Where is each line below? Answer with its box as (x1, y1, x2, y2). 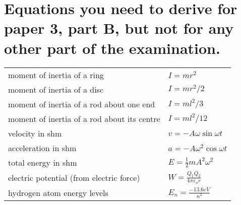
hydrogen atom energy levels (8, 186, 108, 198)
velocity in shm (8, 127, 62, 139)
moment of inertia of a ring (8, 69, 104, 81)
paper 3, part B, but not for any (4, 18, 234, 38)
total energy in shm (8, 156, 77, 168)
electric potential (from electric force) (8, 171, 140, 183)
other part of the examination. (4, 37, 220, 58)
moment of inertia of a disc (8, 83, 104, 95)
